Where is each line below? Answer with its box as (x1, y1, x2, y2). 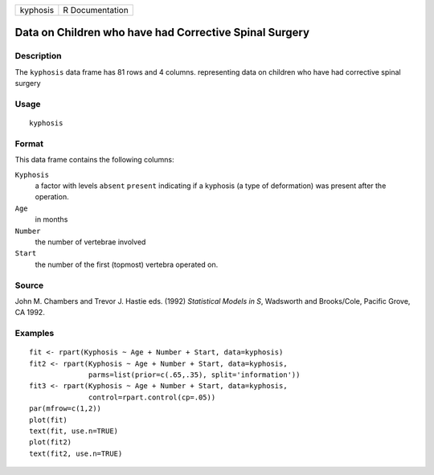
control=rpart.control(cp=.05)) (88, 392, 216, 402)
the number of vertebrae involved (35, 237, 146, 247)
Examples (14, 328, 55, 339)
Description (14, 51, 62, 62)
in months (35, 215, 68, 224)
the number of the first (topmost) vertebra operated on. (35, 260, 219, 269)
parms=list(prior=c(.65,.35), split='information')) (88, 371, 301, 379)
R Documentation (63, 5, 129, 15)
